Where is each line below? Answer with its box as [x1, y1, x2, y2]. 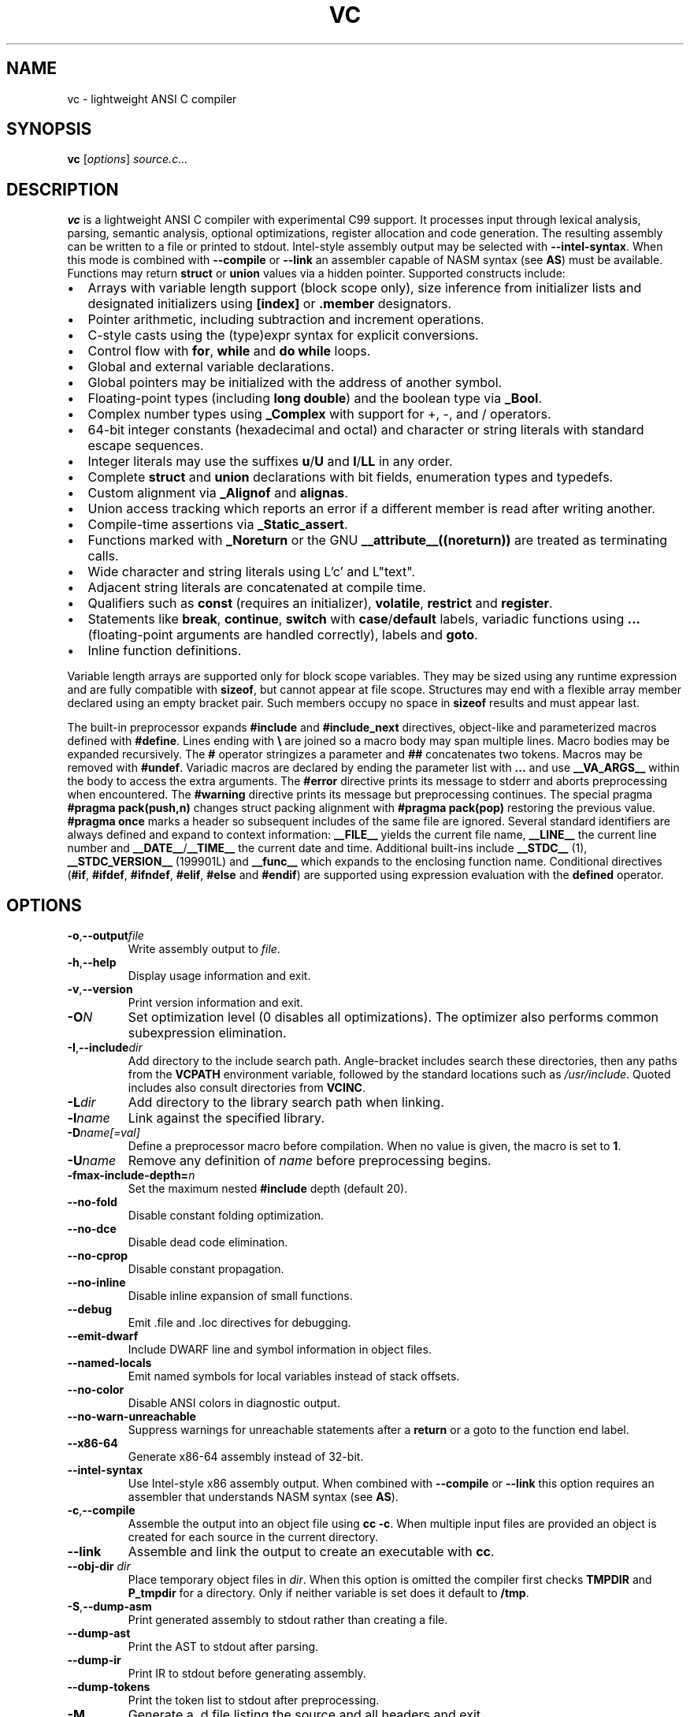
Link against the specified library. [128, 1110, 325, 1127]
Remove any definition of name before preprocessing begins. [128, 1153, 492, 1169]
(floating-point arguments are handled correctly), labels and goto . [87, 627, 478, 643]
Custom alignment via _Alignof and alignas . [87, 485, 348, 501]
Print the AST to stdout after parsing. [128, 1640, 319, 1654]
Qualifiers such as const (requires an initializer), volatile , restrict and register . [87, 595, 553, 612]
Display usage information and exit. [128, 969, 311, 983]
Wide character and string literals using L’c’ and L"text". [87, 564, 416, 580]
